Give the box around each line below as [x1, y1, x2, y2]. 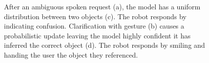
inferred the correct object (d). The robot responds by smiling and [4, 40, 205, 50]
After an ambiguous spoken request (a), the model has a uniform [4, 1, 201, 11]
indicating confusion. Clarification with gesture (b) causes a [4, 21, 184, 31]
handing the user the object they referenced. [4, 49, 138, 60]
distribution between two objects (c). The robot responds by [4, 11, 187, 21]
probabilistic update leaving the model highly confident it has [4, 30, 191, 40]
